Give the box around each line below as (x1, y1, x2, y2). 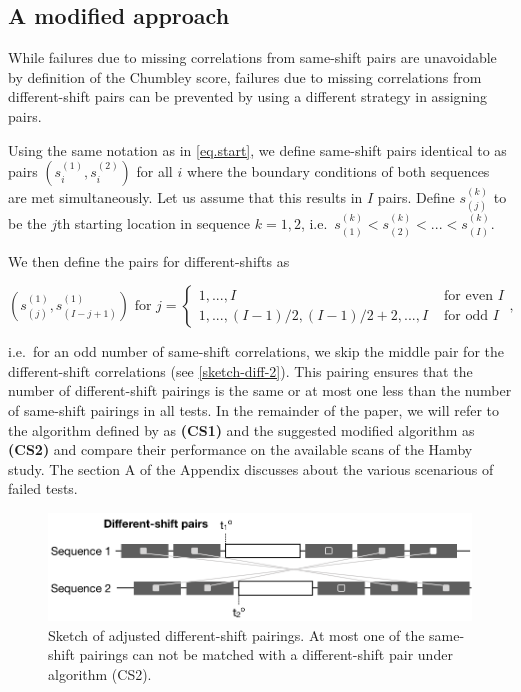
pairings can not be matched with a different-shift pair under (79, 644, 453, 665)
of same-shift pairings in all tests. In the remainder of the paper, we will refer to (8, 400, 499, 421)
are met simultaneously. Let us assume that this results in (8, 186, 363, 207)
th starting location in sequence (56, 213, 251, 234)
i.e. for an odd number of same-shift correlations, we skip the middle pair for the (8, 341, 505, 362)
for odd (444, 308, 488, 323)
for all (136, 161, 173, 182)
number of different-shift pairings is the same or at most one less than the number (8, 380, 512, 401)
